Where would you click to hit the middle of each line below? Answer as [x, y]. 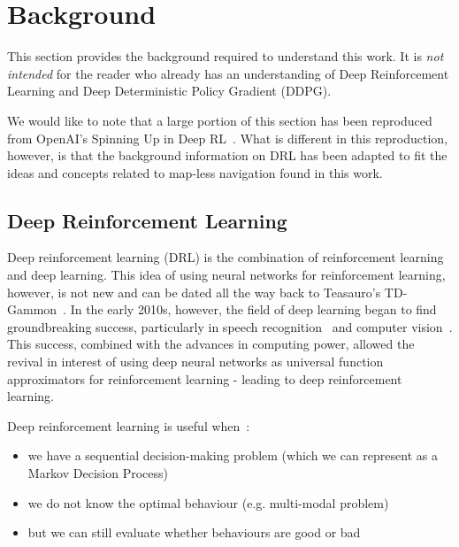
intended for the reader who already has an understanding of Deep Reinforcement [228, 73]
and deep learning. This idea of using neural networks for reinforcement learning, [226, 275]
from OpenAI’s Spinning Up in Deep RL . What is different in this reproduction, [228, 138]
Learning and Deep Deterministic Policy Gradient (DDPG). [169, 91]
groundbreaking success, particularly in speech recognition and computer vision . [230, 326]
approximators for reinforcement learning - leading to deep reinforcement [205, 378]
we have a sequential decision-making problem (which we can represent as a [233, 455]
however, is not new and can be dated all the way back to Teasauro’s [194, 292]
